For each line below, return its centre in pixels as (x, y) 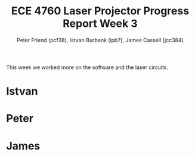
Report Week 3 (100, 24)
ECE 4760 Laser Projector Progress (100, 11)
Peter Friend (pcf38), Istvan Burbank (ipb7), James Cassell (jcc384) (100, 40)
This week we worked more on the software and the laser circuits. (87, 67)
